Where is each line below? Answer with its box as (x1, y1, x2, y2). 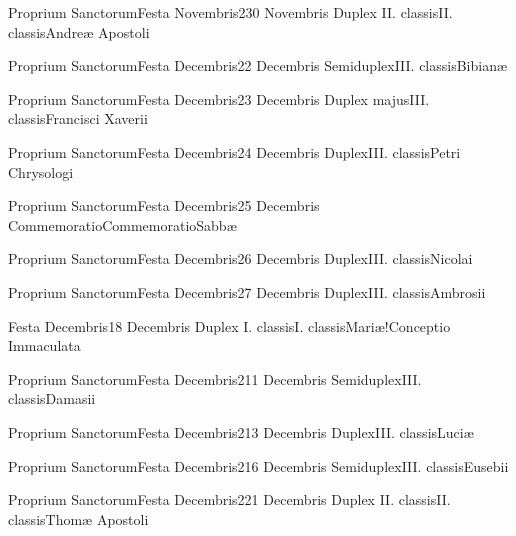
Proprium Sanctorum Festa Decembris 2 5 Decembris (8, 195, 320, 216)
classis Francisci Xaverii (8, 108, 148, 129)
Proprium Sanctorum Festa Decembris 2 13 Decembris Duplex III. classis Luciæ (8, 421, 474, 442)
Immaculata (8, 335, 81, 356)
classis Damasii (8, 388, 96, 409)
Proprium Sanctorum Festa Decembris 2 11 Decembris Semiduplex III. (8, 368, 422, 389)
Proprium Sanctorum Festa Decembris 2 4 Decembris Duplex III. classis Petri (8, 141, 461, 162)
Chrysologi (8, 161, 74, 182)
